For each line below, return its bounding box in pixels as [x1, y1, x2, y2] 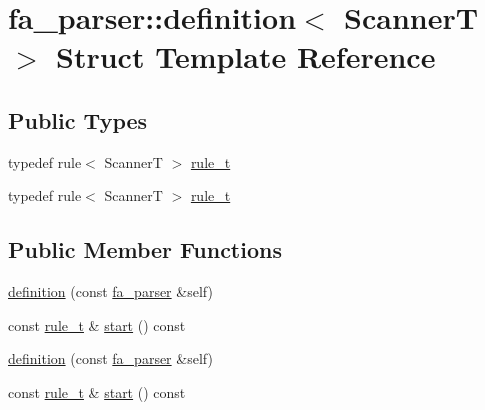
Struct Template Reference [56, 36, 436, 77]
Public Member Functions [8, 234, 282, 265]
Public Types [8, 104, 148, 135]
